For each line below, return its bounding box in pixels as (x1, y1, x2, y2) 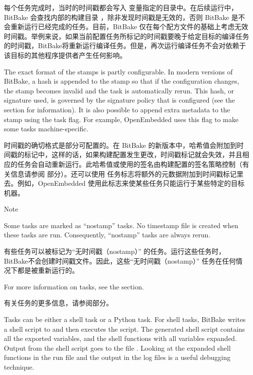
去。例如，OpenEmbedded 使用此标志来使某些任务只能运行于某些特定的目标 (4, 178, 245, 188)
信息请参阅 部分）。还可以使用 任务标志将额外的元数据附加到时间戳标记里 (10, 168, 244, 179)
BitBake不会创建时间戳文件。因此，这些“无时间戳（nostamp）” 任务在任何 (4, 255, 236, 266)
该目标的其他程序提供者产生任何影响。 (4, 50, 126, 60)
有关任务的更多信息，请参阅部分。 (4, 298, 113, 308)
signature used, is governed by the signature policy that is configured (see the (4, 95, 235, 105)
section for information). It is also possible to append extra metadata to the (4, 104, 230, 114)
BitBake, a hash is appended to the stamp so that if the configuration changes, (4, 76, 239, 86)
